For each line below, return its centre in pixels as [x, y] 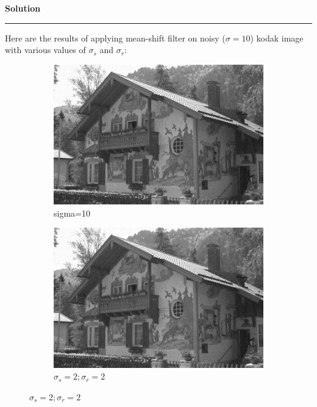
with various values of [45, 50]
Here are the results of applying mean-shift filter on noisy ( [115, 38]
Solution [23, 8]
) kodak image [277, 38]
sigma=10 [72, 213]
